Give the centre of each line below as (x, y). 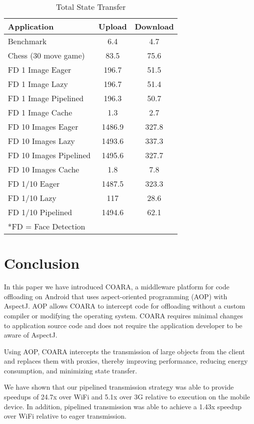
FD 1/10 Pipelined (40, 212)
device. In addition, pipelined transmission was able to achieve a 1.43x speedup (123, 406)
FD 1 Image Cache (40, 112)
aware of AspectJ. (31, 335)
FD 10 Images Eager (43, 127)
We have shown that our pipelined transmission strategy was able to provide (119, 387)
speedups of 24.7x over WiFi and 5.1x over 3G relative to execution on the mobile (127, 397)
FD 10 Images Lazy (41, 141)
